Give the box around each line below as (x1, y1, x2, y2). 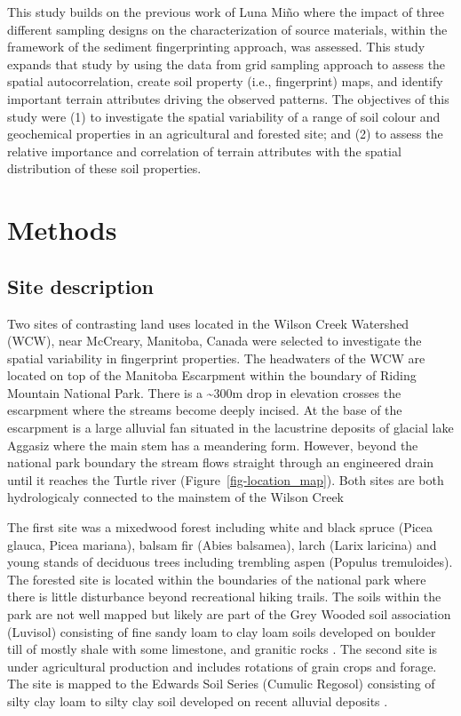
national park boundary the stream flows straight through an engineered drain (7, 453, 434, 472)
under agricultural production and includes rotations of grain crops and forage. (7, 656, 437, 675)
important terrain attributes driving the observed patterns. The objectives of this (7, 89, 449, 107)
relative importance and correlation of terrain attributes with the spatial (7, 141, 401, 160)
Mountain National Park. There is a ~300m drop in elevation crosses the (7, 383, 401, 402)
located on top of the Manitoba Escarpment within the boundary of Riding (7, 366, 417, 385)
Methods (7, 211, 117, 248)
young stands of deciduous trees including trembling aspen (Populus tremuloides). (7, 553, 453, 571)
